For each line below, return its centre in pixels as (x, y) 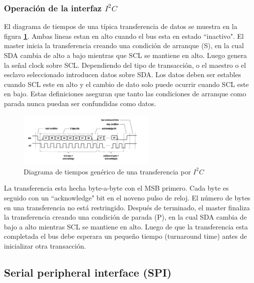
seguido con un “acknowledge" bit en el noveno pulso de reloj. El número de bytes (127, 197)
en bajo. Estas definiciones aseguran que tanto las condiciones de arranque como (125, 94)
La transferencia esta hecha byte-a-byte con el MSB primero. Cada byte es (116, 188)
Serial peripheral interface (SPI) (88, 272)
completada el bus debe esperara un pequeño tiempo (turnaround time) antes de (126, 236)
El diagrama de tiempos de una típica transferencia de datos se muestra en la (121, 26)
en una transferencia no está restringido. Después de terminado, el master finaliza (127, 207)
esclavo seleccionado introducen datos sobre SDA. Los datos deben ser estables (123, 74)
